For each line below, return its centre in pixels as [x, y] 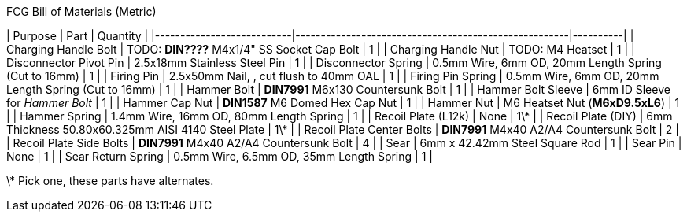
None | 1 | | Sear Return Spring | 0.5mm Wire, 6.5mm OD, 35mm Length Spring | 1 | [220, 156]
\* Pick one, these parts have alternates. [110, 181]
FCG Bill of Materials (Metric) [81, 11]
